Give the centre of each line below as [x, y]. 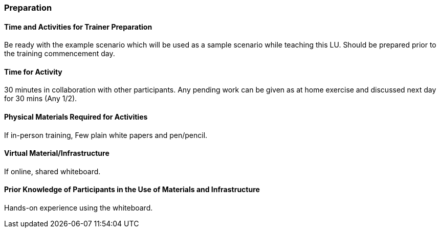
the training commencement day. [60, 54]
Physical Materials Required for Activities [76, 117]
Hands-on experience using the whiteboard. [79, 208]
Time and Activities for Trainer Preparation [78, 27]
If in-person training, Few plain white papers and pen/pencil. [106, 135]
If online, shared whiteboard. [52, 171]
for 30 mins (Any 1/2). [41, 99]
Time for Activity [33, 72]
